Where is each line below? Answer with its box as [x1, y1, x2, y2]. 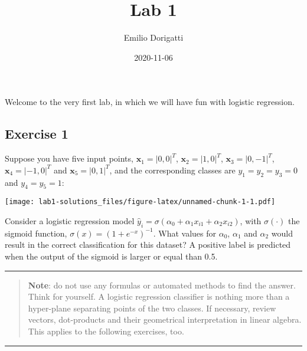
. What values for [153, 227, 217, 239]
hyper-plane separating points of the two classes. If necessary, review [28, 301, 276, 314]
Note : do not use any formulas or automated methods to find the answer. [28, 278, 296, 291]
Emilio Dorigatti [123, 31, 184, 44]
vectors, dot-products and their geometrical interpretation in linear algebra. [28, 313, 302, 326]
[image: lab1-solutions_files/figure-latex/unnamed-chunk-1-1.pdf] [5, 198, 276, 206]
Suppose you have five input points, [5, 152, 133, 165]
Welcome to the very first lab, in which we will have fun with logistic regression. [5, 96, 295, 108]
